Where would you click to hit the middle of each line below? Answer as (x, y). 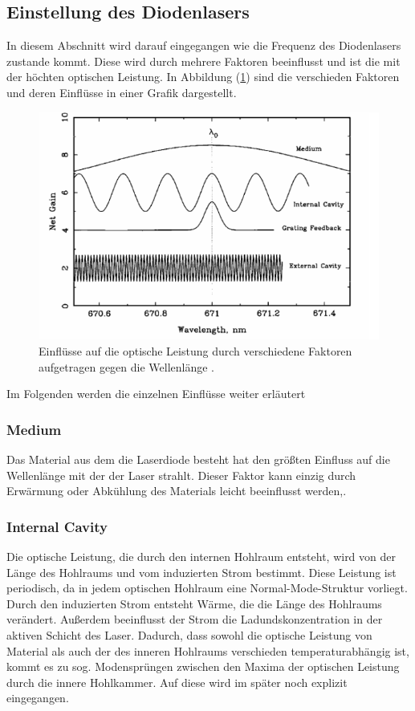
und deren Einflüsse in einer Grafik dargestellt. (122, 92)
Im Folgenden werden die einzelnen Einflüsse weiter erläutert (156, 394)
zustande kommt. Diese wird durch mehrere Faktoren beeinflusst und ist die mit (203, 61)
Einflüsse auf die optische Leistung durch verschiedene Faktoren (195, 351)
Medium (34, 429)
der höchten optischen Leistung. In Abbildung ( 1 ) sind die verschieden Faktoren (203, 77)
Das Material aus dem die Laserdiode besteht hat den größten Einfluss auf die (198, 459)
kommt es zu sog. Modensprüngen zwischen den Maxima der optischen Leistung (203, 666)
